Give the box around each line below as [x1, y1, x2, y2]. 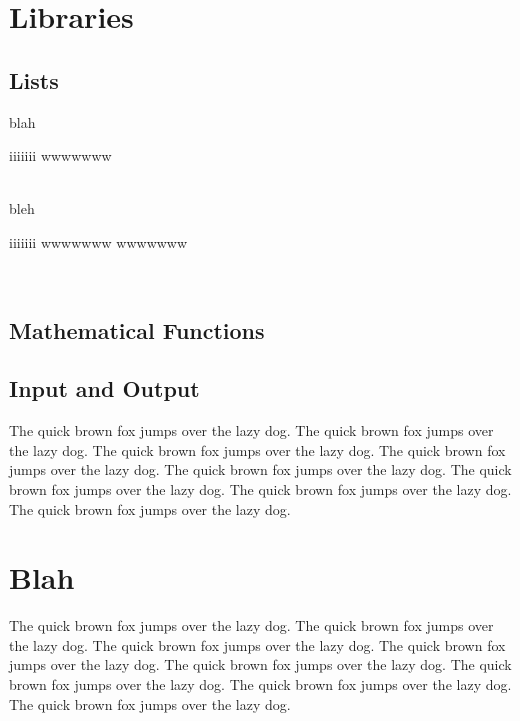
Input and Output [9, 373, 200, 404]
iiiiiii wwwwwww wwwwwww [9, 231, 188, 252]
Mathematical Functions [9, 314, 265, 345]
